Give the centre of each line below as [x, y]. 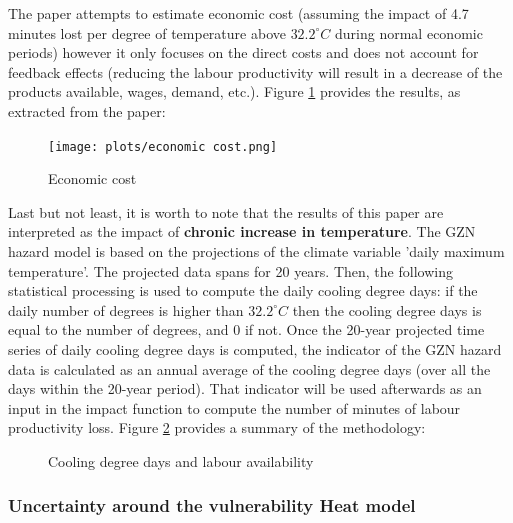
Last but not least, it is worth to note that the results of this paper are [226, 211]
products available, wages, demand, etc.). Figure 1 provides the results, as [234, 91]
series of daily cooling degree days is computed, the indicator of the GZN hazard [255, 348]
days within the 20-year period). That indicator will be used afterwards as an [245, 388]
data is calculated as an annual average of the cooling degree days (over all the [249, 368]
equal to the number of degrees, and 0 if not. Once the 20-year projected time [246, 329]
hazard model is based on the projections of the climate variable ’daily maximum [256, 251]
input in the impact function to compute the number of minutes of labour [234, 407]
